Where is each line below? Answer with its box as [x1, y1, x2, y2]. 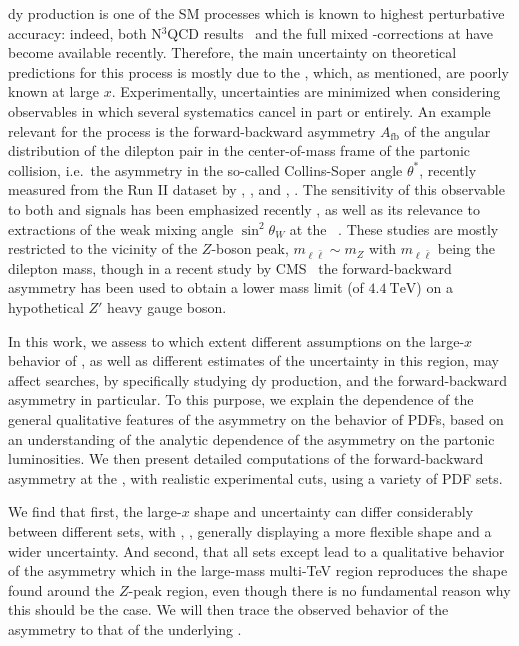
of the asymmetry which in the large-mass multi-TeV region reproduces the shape [8, 560, 508, 581]
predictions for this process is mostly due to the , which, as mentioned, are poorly [8, 61, 509, 82]
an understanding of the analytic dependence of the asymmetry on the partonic [8, 428, 495, 449]
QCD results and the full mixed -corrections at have [167, 22, 494, 43]
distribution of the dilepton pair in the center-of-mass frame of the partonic [8, 140, 471, 161]
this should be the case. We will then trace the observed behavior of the [8, 599, 449, 620]
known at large [8, 81, 100, 102]
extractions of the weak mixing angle [8, 218, 234, 239]
